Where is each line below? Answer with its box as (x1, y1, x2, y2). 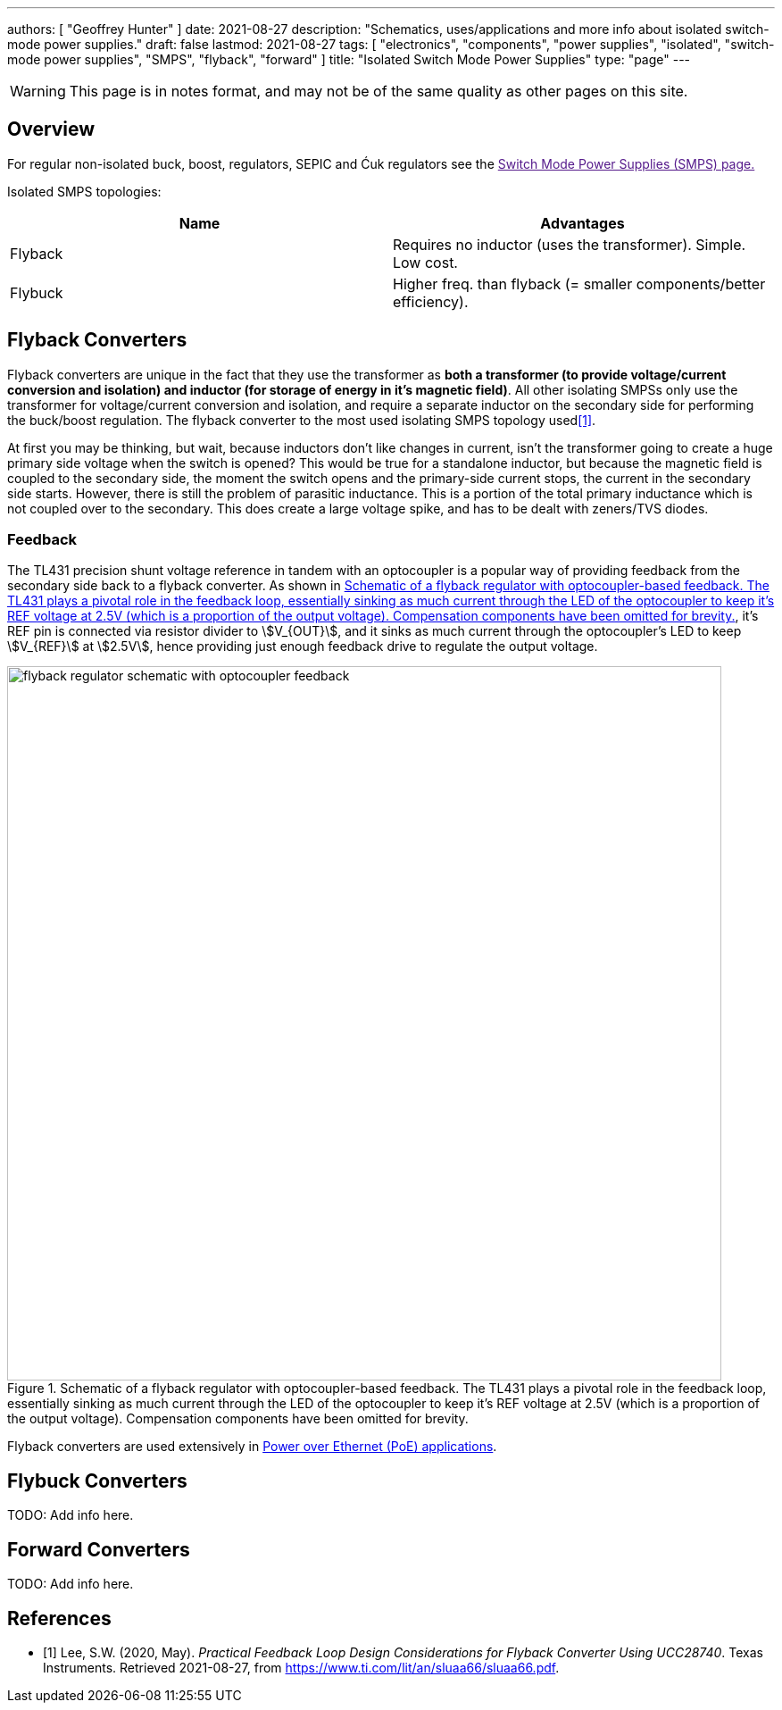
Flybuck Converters (7, 1469, 187, 1492)
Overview (7, 118, 96, 141)
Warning (10, 82, 66, 100)
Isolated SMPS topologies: (7, 183, 162, 199)
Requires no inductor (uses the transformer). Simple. (393, 235, 746, 254)
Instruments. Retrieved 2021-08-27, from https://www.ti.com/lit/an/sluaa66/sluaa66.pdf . (43, 1659, 560, 1675)
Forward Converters (7, 1538, 190, 1561)
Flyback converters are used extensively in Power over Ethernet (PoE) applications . (7, 1439, 497, 1455)
